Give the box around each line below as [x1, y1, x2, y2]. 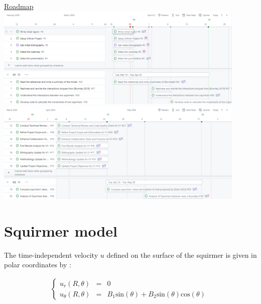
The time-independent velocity [4, 249, 98, 260]
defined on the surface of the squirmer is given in [106, 249, 257, 260]
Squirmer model [4, 220, 117, 241]
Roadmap [4, 1, 34, 11]
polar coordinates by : [4, 259, 71, 270]
